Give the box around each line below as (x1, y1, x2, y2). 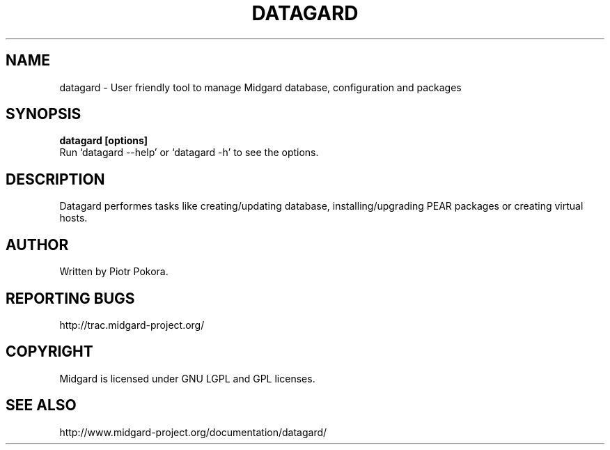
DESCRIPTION (6, 170, 105, 188)
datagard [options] (59, 134, 148, 147)
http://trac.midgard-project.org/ (59, 318, 205, 331)
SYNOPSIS (6, 105, 81, 123)
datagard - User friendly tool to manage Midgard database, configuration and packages (59, 81, 462, 93)
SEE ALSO (6, 396, 77, 414)
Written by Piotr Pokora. (59, 265, 169, 278)
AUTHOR (6, 235, 69, 254)
